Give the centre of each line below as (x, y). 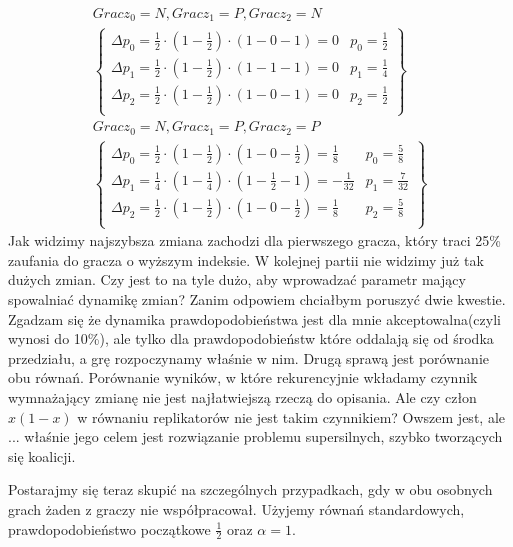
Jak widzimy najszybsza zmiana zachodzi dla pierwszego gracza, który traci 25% (254, 240)
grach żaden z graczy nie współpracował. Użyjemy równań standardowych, (236, 508)
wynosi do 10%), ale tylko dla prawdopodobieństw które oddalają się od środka (251, 338)
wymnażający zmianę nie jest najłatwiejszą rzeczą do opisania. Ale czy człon (242, 397)
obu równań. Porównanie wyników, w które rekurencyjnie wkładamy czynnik (243, 377)
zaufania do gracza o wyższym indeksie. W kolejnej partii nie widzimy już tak (246, 259)
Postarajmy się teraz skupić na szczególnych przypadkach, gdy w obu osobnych (250, 489)
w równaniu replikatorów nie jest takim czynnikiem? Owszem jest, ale (291, 416)
